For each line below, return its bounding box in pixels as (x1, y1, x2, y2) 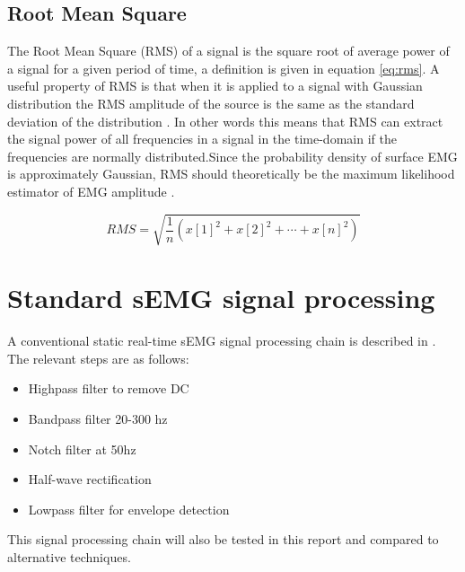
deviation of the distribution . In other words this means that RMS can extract (7, 111, 443, 130)
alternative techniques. (7, 547, 131, 566)
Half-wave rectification (28, 470, 152, 488)
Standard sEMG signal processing (7, 279, 435, 316)
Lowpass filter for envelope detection (28, 499, 230, 518)
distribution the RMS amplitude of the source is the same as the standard (7, 93, 415, 112)
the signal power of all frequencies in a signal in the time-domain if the (7, 129, 397, 148)
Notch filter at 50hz (28, 439, 136, 458)
